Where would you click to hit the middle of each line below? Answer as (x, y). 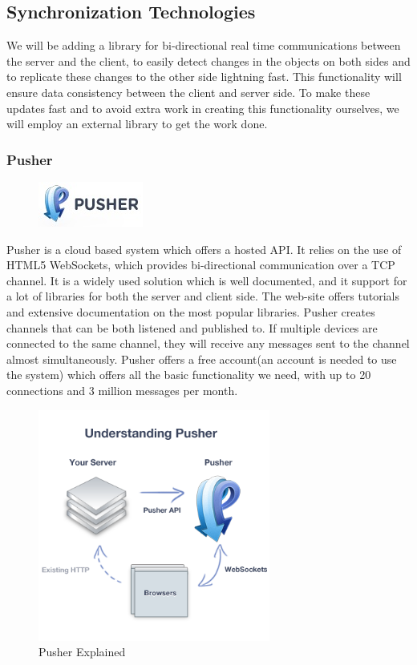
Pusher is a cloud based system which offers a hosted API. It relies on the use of (204, 249)
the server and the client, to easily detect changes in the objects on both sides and (208, 60)
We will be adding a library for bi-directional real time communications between (204, 45)
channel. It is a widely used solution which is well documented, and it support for (207, 280)
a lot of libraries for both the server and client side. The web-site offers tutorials (203, 296)
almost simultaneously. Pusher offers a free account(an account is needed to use (202, 359)
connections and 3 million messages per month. (122, 390)
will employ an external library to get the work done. (137, 124)
